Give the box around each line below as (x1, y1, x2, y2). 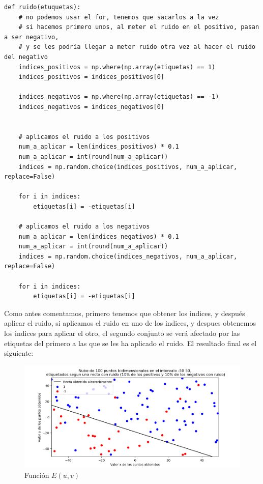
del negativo (4, 53, 48, 61)
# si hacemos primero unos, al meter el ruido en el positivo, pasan (18, 23, 259, 31)
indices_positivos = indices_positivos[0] (18, 73, 164, 81)
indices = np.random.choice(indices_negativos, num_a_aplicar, (18, 252, 238, 260)
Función (24, 469, 49, 480)
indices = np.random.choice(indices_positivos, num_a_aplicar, (18, 163, 238, 170)
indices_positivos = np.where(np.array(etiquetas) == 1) (18, 63, 216, 71)
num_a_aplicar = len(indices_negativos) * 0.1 (18, 233, 179, 240)
